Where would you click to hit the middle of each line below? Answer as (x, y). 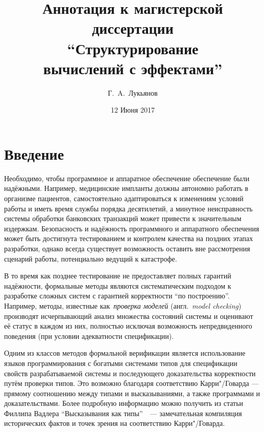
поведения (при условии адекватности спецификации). (89, 336)
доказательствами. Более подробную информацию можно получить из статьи (124, 403)
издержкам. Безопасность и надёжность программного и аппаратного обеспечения (132, 228)
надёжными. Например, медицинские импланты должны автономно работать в (126, 188)
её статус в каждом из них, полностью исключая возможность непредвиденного (128, 326)
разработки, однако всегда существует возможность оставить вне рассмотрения (127, 248)
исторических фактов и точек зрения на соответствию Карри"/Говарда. (115, 423)
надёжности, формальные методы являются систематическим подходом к (118, 285)
